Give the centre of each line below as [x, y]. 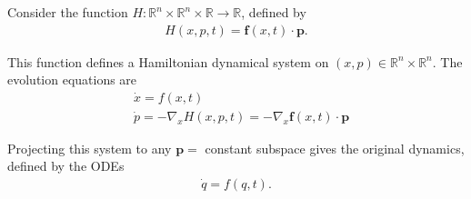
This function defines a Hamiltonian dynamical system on [168, 61]
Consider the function [68, 12]
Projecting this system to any [90, 148]
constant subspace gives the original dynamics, [335, 148]
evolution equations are [72, 80]
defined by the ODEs [66, 166]
